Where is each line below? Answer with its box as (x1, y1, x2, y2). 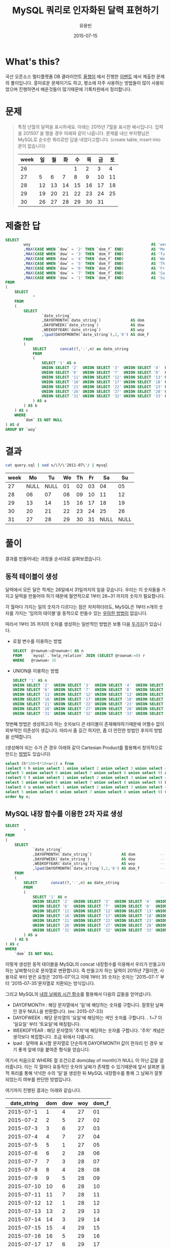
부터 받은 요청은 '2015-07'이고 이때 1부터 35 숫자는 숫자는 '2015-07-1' (18, 974, 159, 980)
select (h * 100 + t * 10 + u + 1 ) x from (5, 761, 74, 766)
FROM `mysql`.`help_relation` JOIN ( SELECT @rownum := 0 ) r (12, 653, 146, 658)
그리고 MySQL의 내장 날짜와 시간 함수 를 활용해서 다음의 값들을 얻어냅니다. (5, 991, 153, 997)
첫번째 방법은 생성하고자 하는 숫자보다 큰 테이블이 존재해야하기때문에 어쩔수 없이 (5, 721, 164, 727)
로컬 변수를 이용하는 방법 (12, 638, 62, 644)
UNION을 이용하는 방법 (12, 668, 59, 674)
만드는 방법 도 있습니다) (5, 751, 51, 757)
